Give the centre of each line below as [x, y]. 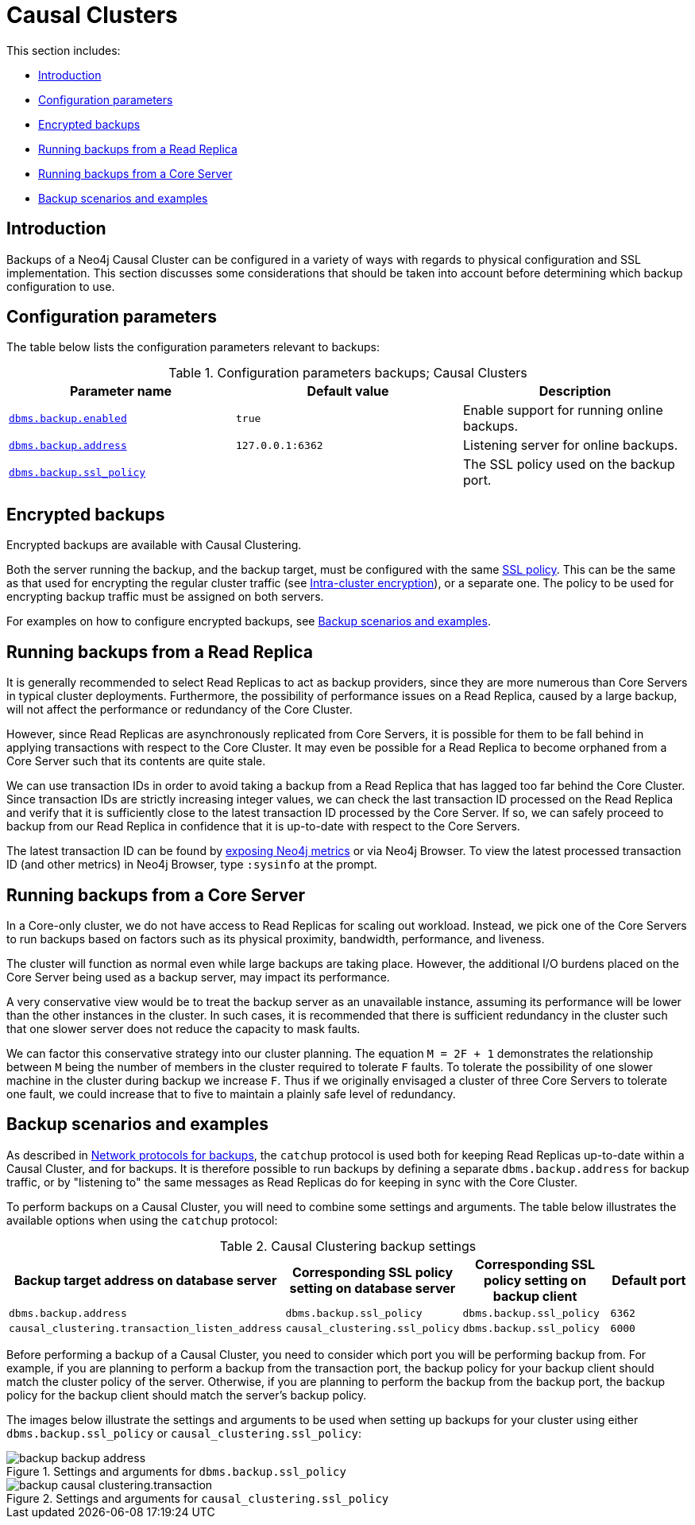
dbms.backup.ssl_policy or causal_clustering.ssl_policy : [184, 1433]
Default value [348, 391]
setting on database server [373, 1288]
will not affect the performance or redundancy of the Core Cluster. [180, 710]
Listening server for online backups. [570, 445]
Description [575, 391]
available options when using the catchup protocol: [142, 1220]
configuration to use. [61, 286]
